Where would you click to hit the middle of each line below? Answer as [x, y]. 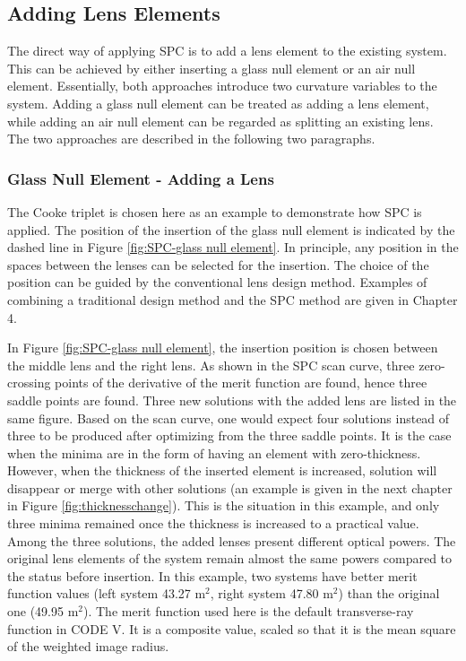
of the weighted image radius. [88, 646]
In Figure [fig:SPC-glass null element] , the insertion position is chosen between [223, 348]
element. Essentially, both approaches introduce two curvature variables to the [222, 86]
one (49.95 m [43, 611]
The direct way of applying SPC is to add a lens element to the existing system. [227, 51]
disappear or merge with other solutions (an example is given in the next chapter [230, 487]
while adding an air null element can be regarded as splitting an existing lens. [220, 121]
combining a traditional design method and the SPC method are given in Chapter [233, 299]
